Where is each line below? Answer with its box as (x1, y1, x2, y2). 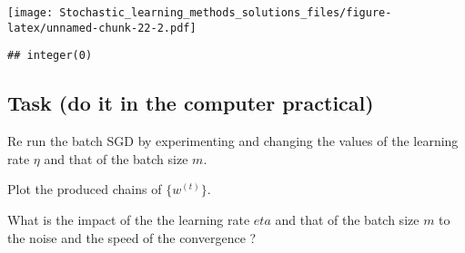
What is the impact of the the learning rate (7, 209, 250, 229)
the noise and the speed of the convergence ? (7, 228, 257, 247)
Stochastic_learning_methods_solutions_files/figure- (59, 6, 392, 19)
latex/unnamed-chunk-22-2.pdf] (7, 21, 197, 34)
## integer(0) (7, 49, 93, 63)
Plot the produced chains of (7, 180, 162, 199)
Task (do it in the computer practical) (7, 89, 374, 117)
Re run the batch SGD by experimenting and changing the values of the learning (7, 131, 459, 151)
